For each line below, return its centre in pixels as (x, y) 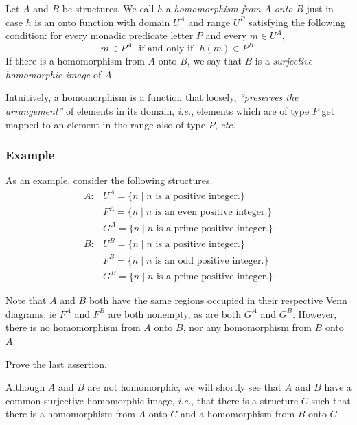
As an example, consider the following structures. (109, 180)
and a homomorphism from (238, 414)
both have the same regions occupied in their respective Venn (218, 300)
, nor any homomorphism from (247, 327)
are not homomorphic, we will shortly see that (185, 387)
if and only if (166, 49)
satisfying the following (297, 22)
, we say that (214, 61)
